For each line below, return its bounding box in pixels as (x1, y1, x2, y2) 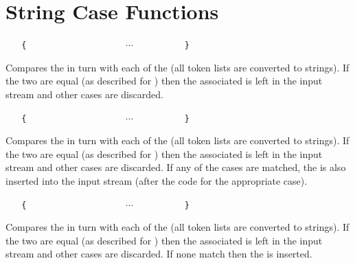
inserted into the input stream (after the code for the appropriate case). (5, 174, 308, 187)
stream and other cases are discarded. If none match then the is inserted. (5, 247, 312, 261)
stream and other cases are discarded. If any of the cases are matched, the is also (5, 160, 346, 174)
